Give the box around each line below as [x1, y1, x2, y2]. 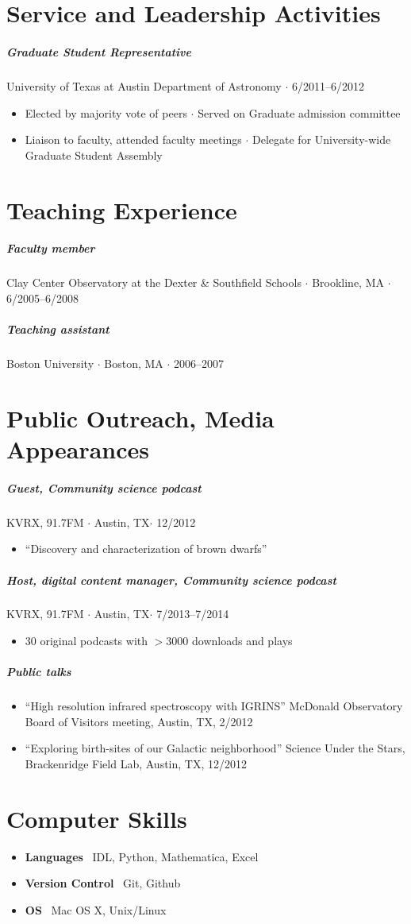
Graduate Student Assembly [25, 146, 163, 163]
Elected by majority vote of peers [25, 104, 187, 121]
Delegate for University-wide [252, 131, 391, 148]
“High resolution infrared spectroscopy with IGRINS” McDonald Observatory [25, 698, 403, 714]
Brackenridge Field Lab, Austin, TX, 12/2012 [25, 756, 247, 771]
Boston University [6, 355, 94, 371]
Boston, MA [104, 355, 163, 371]
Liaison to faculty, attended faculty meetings [25, 131, 242, 148]
